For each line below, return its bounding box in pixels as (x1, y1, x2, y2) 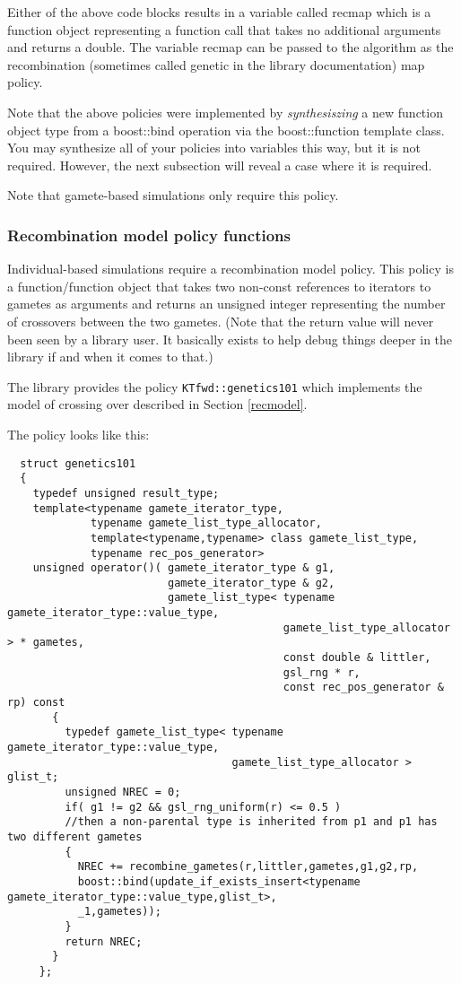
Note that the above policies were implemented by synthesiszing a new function (7, 102, 443, 121)
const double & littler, (283, 651, 431, 665)
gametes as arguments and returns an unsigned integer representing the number (7, 294, 446, 313)
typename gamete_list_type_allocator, (91, 517, 322, 530)
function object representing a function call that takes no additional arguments (7, 20, 441, 39)
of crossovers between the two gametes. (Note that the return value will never (7, 311, 434, 330)
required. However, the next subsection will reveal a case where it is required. (7, 155, 432, 174)
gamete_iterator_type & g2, (167, 576, 335, 589)
